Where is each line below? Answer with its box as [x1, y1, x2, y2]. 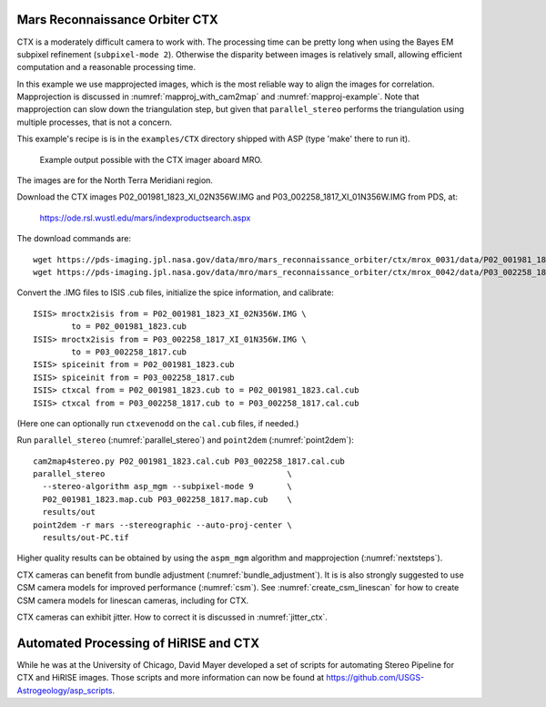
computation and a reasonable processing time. [16, 62, 196, 73]
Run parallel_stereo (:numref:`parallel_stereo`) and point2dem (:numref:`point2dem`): [16, 435, 355, 446]
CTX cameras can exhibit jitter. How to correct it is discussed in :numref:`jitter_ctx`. [16, 611, 328, 622]
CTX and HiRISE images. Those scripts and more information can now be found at [16, 672, 325, 683]
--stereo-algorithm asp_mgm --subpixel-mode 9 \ [42, 481, 293, 492]
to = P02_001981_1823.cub [71, 322, 187, 332]
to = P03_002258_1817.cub [71, 346, 187, 357]
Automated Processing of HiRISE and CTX [16, 635, 259, 651]
